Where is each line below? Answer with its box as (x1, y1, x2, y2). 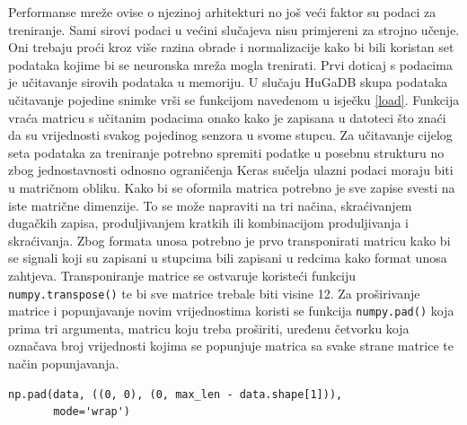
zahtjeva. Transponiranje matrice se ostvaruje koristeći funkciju (8, 265, 357, 284)
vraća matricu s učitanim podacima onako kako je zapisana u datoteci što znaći (8, 108, 446, 126)
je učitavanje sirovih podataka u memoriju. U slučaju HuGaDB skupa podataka (8, 73, 448, 91)
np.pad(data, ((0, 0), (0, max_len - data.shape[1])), (8, 387, 343, 401)
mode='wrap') (53, 405, 131, 419)
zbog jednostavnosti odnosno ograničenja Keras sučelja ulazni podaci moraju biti (8, 160, 454, 179)
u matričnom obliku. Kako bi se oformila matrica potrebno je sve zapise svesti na (8, 178, 455, 196)
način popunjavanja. (8, 354, 119, 372)
